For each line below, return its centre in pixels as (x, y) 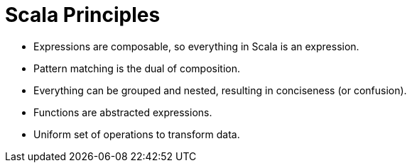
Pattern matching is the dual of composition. (137, 68)
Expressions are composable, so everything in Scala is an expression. (196, 46)
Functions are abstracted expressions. (123, 112)
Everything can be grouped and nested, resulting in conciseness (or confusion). (220, 90)
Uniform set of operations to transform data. (137, 134)
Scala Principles (83, 15)
